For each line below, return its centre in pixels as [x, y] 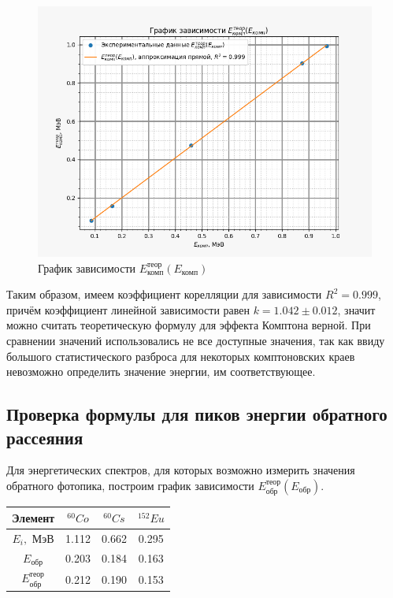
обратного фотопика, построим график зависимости [130, 485]
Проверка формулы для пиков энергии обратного [197, 414]
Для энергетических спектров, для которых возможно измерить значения [181, 470]
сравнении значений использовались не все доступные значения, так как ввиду [196, 340]
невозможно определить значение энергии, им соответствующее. [161, 371]
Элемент [33, 517]
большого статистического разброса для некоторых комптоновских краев [181, 356]
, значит [356, 309]
